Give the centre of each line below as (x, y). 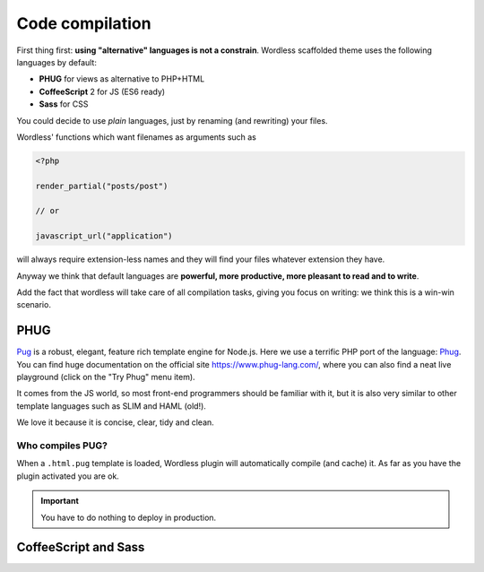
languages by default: (57, 62)
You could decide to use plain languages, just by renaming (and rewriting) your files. (172, 120)
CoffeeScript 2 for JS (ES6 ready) (102, 91)
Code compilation (84, 23)
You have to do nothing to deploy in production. (129, 517)
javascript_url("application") (104, 236)
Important (60, 501)
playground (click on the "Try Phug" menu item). (106, 377)
